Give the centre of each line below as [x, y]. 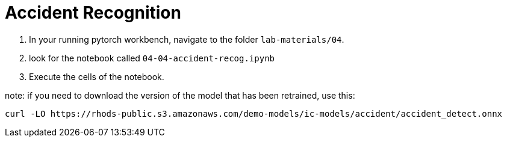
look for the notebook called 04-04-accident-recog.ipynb [152, 58]
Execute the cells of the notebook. [97, 76]
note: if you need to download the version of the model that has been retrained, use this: [180, 95]
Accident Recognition [93, 13]
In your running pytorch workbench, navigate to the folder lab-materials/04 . [187, 39]
